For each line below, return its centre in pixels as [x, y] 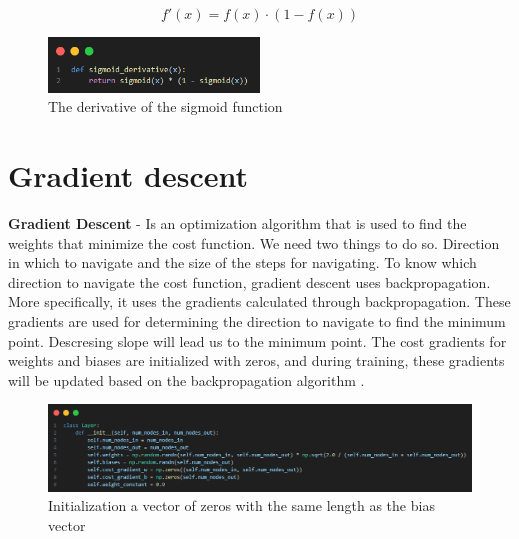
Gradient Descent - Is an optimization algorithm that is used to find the [237, 223]
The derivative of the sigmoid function [165, 106]
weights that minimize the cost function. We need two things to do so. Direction [254, 242]
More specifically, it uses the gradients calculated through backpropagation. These [259, 301]
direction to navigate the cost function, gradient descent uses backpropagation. [249, 281]
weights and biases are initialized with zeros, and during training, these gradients [256, 360]
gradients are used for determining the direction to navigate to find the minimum [257, 321]
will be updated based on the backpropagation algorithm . [186, 379]
